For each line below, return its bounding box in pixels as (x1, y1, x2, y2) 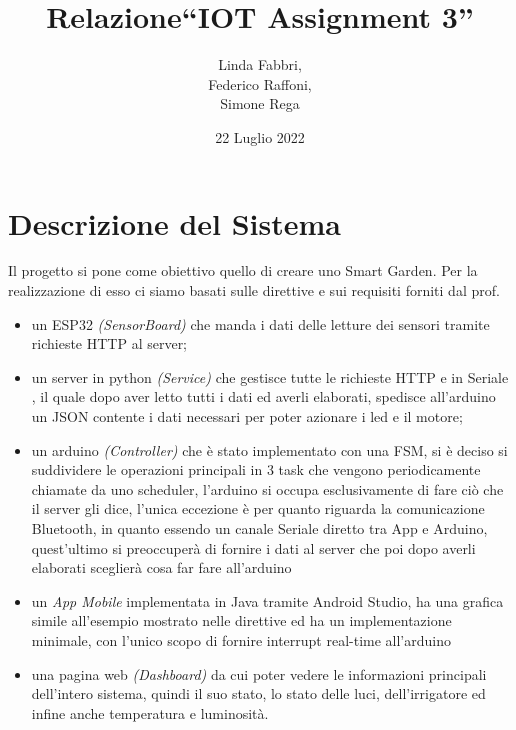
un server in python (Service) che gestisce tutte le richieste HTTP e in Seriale (31, 366, 509, 387)
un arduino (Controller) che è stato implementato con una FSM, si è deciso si (31, 439, 508, 460)
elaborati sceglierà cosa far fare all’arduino (31, 557, 292, 578)
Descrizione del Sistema (8, 202, 341, 243)
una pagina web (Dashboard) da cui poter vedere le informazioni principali (31, 663, 487, 684)
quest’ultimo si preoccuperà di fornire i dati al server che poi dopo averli (31, 537, 476, 558)
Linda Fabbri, (218, 54, 302, 75)
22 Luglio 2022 (215, 126, 305, 147)
